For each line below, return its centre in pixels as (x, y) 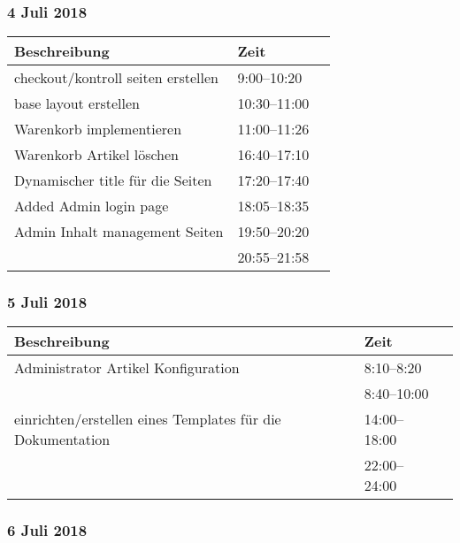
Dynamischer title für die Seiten (113, 180)
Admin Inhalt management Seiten (119, 232)
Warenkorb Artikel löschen (97, 155)
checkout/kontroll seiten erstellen (116, 78)
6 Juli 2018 (47, 530)
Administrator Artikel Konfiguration (127, 368)
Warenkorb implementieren (98, 129)
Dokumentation (62, 440)
